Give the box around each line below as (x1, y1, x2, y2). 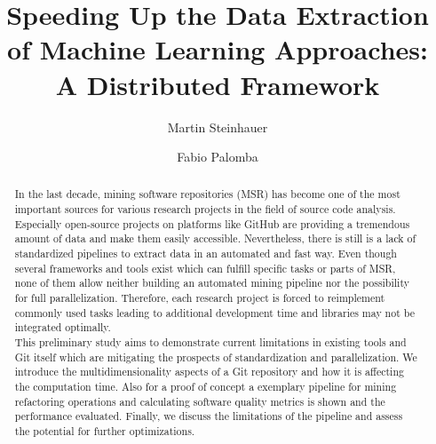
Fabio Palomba (177, 147, 258, 166)
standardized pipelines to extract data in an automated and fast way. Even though (14, 246, 397, 261)
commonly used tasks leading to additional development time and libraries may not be (14, 305, 415, 320)
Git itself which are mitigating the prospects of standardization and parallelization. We (14, 349, 417, 364)
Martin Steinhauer (167, 117, 268, 136)
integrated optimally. (14, 320, 111, 335)
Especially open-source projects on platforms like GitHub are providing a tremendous (14, 216, 410, 231)
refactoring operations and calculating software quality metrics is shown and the (14, 393, 385, 408)
